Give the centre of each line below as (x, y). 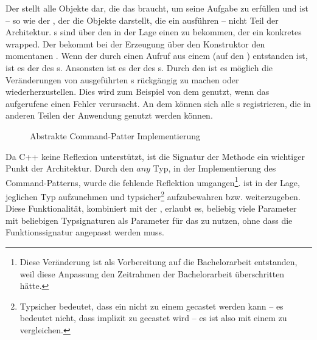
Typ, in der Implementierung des (214, 168)
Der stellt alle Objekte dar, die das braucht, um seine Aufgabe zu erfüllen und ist (157, 8)
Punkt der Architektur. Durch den (70, 168)
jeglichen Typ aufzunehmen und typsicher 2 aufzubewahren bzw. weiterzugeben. (153, 195)
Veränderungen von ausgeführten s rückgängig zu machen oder (122, 79)
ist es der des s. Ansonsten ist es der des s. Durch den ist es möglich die (139, 67)
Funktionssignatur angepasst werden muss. (85, 232)
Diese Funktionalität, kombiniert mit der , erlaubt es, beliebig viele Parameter (151, 208)
